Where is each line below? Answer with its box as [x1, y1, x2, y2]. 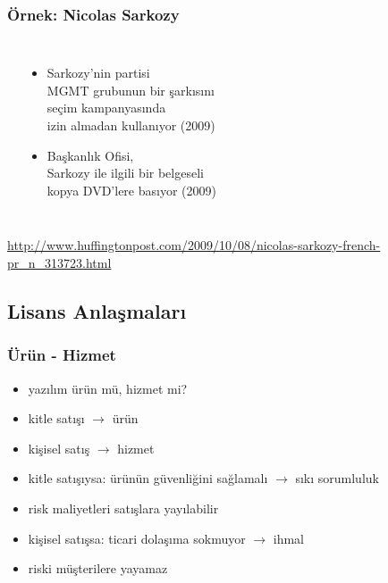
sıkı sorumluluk [295, 469, 379, 487]
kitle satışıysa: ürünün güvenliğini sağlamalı [28, 469, 268, 487]
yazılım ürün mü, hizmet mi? [28, 379, 188, 397]
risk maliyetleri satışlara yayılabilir [28, 498, 219, 517]
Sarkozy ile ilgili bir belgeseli [46, 163, 204, 182]
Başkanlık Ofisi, [46, 146, 134, 164]
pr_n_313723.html [7, 253, 112, 271]
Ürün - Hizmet [7, 344, 116, 366]
